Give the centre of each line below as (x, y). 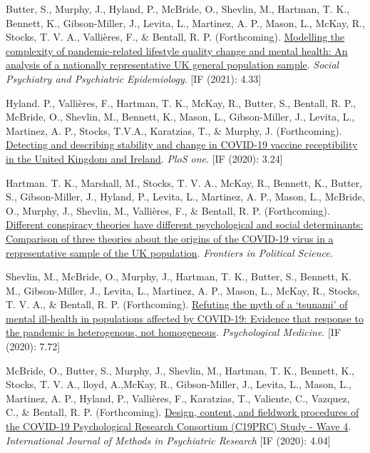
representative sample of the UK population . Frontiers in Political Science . (169, 252)
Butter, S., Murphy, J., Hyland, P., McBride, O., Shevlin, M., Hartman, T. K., (178, 9)
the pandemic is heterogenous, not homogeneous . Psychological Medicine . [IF (174, 332)
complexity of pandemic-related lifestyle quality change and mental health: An (177, 50)
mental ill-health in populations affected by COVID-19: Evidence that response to (185, 318)
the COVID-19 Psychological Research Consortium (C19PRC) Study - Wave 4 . (179, 426)
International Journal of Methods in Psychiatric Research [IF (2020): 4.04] (168, 440)
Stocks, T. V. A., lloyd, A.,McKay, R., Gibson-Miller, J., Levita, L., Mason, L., (179, 384)
